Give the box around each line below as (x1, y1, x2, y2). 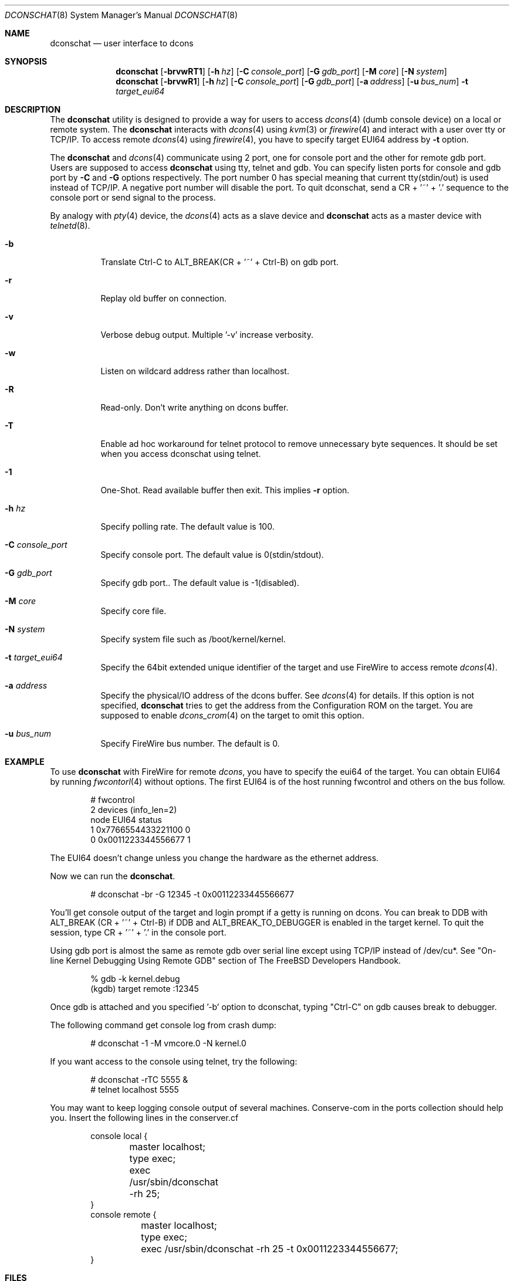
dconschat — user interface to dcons (50, 38, 194, 48)
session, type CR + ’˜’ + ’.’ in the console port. (50, 927, 226, 937)
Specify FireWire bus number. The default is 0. (100, 738, 280, 748)
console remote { (90, 1209, 157, 1219)
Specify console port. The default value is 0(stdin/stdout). (100, 550, 324, 560)
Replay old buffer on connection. (100, 293, 227, 303)
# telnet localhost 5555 (90, 1085, 179, 1094)
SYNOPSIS (5, 56, 48, 66)
